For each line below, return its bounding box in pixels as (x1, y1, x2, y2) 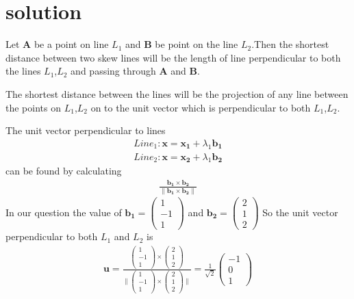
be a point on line (34, 37, 109, 51)
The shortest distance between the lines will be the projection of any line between (5, 86, 349, 101)
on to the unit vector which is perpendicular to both (90, 100, 311, 114)
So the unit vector (262, 205, 338, 219)
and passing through (71, 64, 156, 78)
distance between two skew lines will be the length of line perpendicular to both (5, 50, 341, 64)
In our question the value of (5, 205, 122, 219)
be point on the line (155, 37, 238, 51)
